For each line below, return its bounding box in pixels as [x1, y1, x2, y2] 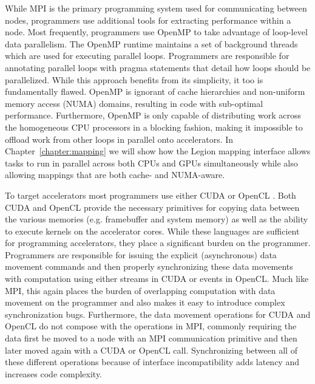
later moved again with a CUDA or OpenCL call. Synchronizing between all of [5, 343, 297, 356]
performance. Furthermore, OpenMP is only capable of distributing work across [5, 109, 301, 122]
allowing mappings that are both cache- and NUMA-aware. [5, 168, 225, 181]
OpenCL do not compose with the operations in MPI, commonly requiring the [5, 320, 297, 332]
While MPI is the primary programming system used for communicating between [5, 2, 307, 14]
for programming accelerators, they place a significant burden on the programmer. [5, 236, 311, 249]
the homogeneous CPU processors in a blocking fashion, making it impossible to [5, 120, 303, 133]
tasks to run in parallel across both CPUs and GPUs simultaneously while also [5, 156, 298, 169]
